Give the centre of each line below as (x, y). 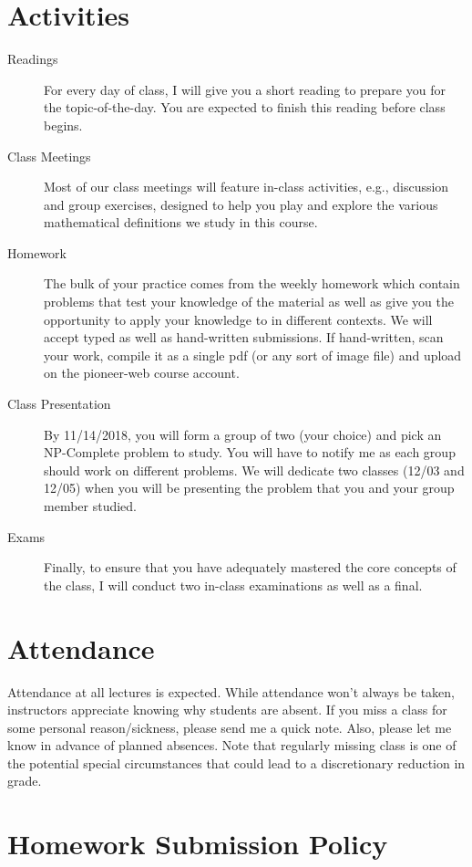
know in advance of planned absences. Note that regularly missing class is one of (232, 745)
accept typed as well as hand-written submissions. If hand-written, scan (244, 337)
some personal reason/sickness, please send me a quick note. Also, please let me (230, 727)
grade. (25, 781)
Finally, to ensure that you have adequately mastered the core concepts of (250, 567)
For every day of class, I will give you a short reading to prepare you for (245, 89)
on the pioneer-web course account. (142, 373)
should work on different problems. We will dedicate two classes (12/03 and (254, 470)
